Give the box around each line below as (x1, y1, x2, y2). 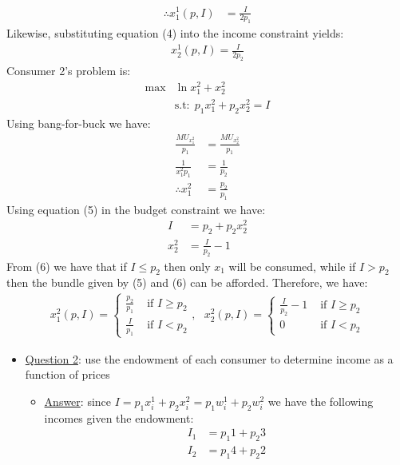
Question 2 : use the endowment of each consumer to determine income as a (25, 350, 394, 367)
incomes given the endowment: (44, 409, 194, 426)
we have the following (267, 393, 374, 410)
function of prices (25, 366, 110, 383)
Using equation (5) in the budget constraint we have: (6, 201, 266, 217)
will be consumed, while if (228, 257, 356, 274)
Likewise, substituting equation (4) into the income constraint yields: (6, 25, 344, 42)
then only (164, 257, 211, 274)
